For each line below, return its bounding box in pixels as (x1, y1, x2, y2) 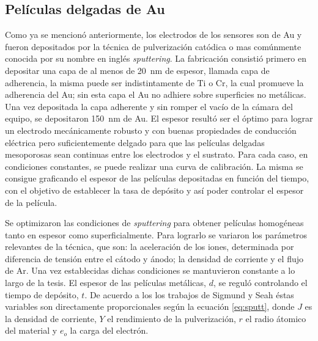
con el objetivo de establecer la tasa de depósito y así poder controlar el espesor (5, 183, 304, 196)
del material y (5, 324, 57, 337)
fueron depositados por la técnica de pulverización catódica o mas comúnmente (5, 40, 301, 53)
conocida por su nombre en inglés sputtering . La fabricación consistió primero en (5, 52, 307, 65)
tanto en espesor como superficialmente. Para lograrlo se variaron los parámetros (5, 228, 308, 241)
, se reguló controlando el (213, 276, 308, 289)
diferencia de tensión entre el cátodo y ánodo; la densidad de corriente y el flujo (5, 252, 303, 265)
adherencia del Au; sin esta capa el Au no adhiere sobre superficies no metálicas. (5, 88, 306, 101)
